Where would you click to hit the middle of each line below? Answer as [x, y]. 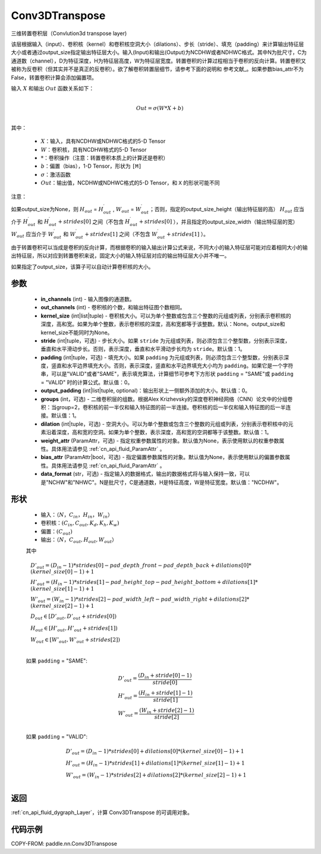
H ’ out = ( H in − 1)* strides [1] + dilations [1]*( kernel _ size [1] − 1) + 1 [155, 764]
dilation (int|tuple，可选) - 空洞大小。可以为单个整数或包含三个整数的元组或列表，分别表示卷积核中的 [164, 424]
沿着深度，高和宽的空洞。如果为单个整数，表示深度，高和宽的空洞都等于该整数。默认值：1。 [159, 432]
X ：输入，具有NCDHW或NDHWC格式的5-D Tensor [103, 141]
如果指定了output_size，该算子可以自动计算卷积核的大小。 [82, 266]
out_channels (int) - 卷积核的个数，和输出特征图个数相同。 [113, 307]
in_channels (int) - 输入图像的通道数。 [88, 299]
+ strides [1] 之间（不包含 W [121, 234]
